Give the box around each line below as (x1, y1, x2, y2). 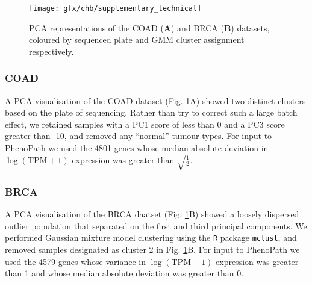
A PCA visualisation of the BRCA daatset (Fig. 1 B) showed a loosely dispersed (5, 208, 299, 220)
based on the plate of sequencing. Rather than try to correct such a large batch (5, 106, 298, 119)
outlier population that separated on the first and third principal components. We (5, 219, 307, 232)
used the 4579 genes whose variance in (5, 255, 146, 267)
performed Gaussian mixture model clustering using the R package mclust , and (5, 231, 297, 244)
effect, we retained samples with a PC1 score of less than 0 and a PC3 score (5, 117, 285, 130)
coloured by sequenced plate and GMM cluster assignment (29, 33, 245, 46)
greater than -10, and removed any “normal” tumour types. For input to (5, 129, 272, 142)
